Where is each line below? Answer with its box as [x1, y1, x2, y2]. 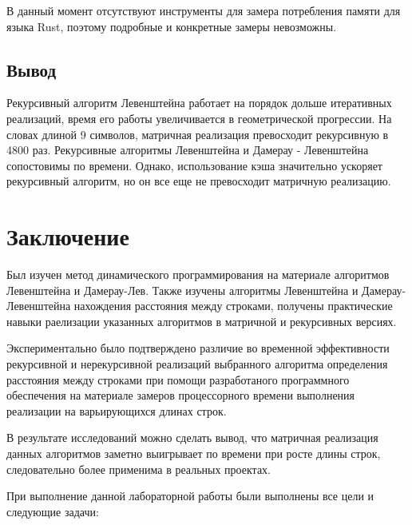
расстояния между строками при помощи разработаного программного [6, 371, 350, 388]
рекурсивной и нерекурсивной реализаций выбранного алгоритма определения [6, 356, 388, 372]
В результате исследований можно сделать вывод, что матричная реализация [6, 429, 378, 446]
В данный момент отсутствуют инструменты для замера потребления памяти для [6, 2, 401, 18]
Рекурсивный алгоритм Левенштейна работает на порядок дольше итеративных [6, 94, 392, 111]
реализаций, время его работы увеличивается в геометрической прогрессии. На [6, 109, 392, 126]
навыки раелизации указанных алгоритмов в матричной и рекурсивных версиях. [6, 312, 397, 329]
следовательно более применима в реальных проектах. [6, 460, 271, 477]
